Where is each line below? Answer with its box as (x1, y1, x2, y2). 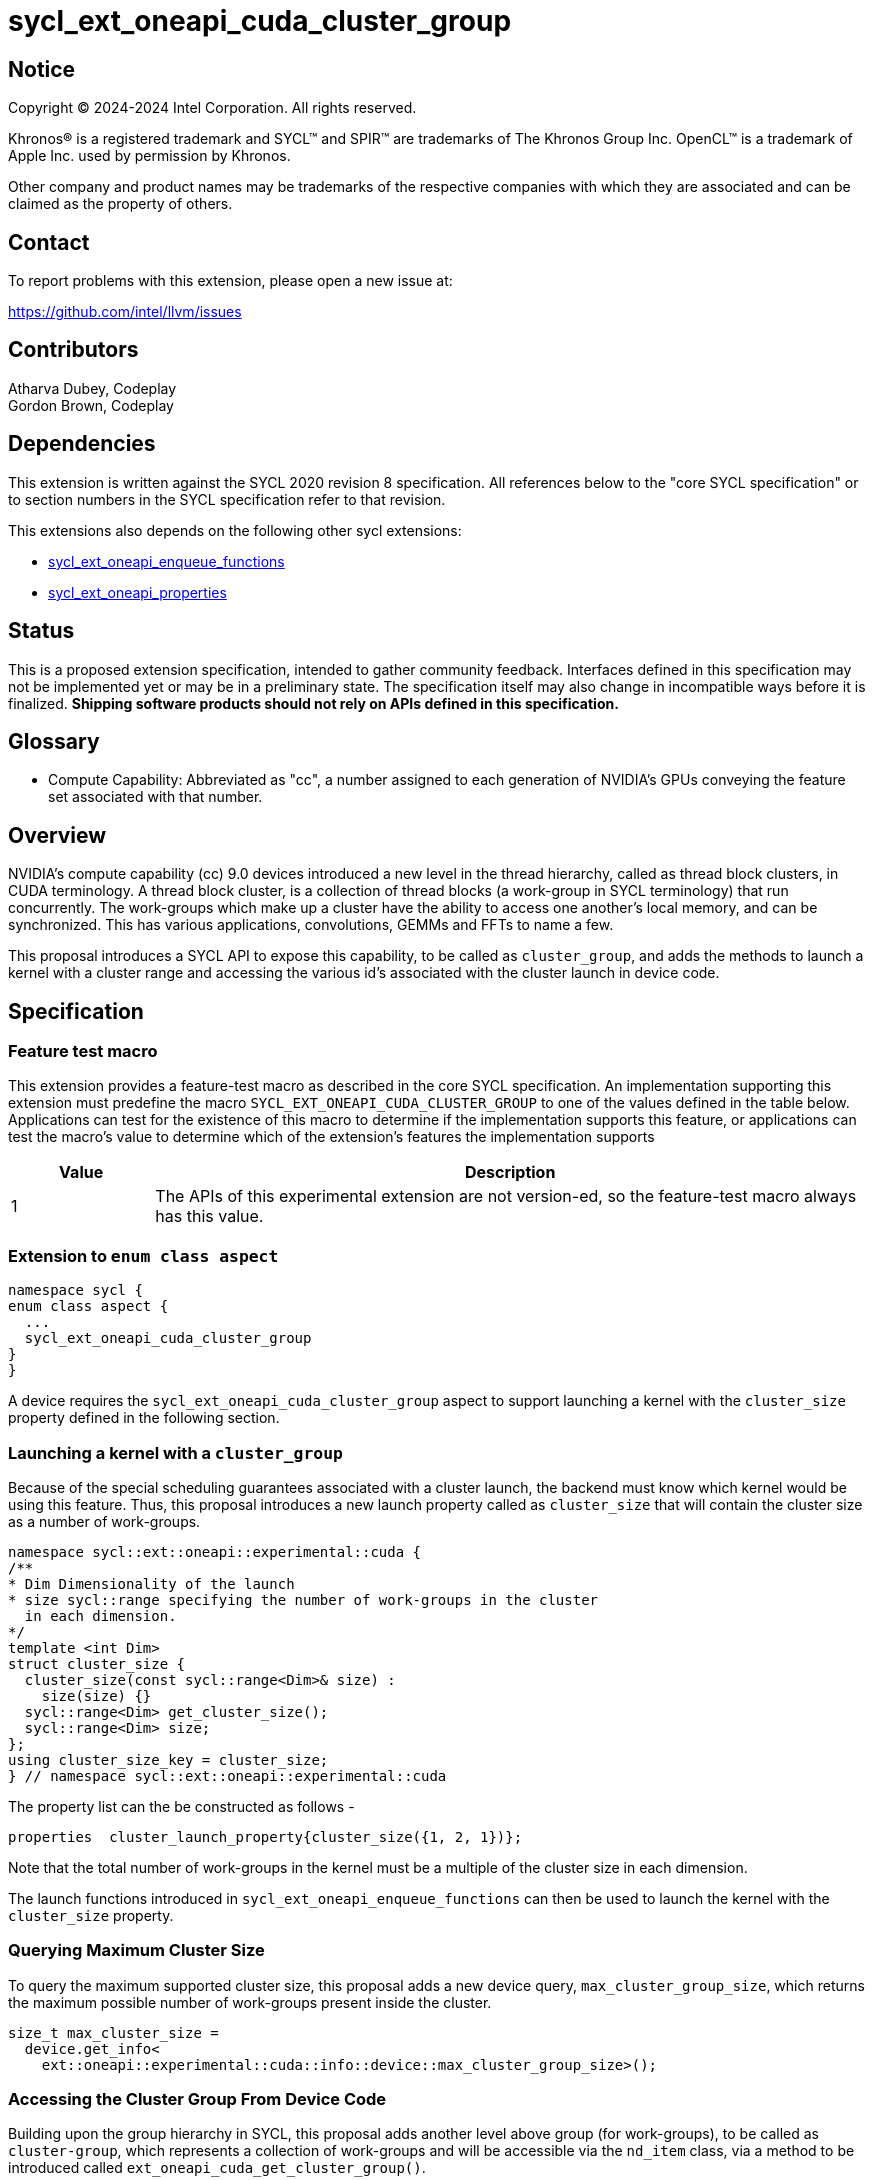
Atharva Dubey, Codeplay (8, 379, 177, 397)
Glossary (8, 728, 100, 754)
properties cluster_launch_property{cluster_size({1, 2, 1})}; (8, 1828, 523, 1845)
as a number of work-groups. (8, 1512, 201, 1530)
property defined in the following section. (8, 1409, 280, 1427)
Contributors (8, 337, 139, 363)
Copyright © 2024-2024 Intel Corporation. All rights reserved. (8, 99, 417, 117)
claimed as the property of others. (8, 195, 233, 213)
